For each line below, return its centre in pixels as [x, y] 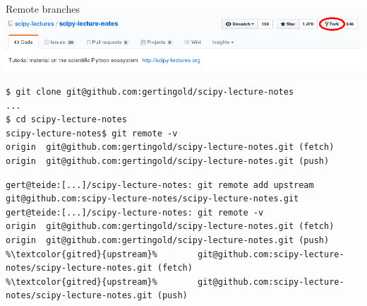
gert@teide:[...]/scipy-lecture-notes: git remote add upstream [160, 185]
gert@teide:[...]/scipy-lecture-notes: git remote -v [135, 212]
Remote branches [43, 8]
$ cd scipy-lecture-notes [66, 120]
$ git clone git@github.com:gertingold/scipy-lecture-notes [150, 92]
